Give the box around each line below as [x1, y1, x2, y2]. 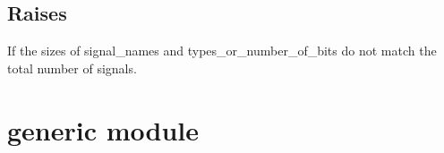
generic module [7, 111, 200, 148]
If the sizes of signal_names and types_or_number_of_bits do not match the [7, 41, 437, 60]
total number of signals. [7, 58, 137, 77]
